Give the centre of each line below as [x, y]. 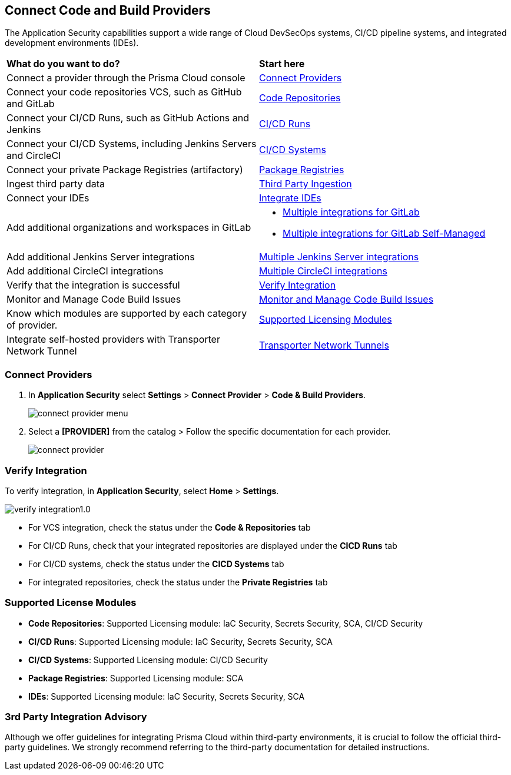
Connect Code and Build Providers [108, 10]
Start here [282, 64]
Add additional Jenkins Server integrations [101, 257]
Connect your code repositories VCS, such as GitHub [124, 92]
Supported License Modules [71, 603]
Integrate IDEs [290, 198]
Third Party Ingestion [306, 184]
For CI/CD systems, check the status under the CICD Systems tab [156, 564]
